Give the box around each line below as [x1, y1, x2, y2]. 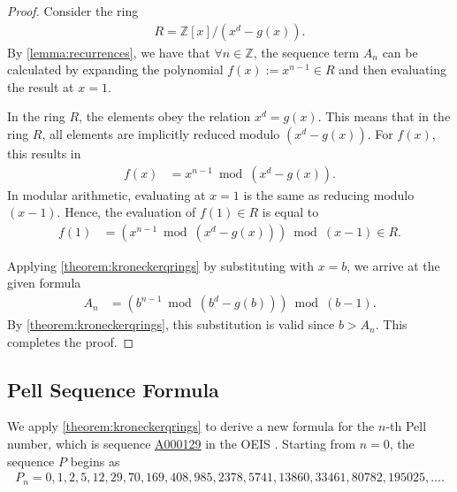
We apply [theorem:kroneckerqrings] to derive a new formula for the [7, 417, 375, 435]
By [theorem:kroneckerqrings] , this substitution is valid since [7, 315, 335, 334]
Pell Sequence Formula [7, 375, 219, 403]
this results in [7, 144, 81, 162]
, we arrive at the [347, 256, 440, 274]
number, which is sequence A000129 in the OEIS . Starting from [7, 434, 356, 453]
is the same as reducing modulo [243, 185, 415, 204]
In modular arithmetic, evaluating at [7, 185, 206, 204]
